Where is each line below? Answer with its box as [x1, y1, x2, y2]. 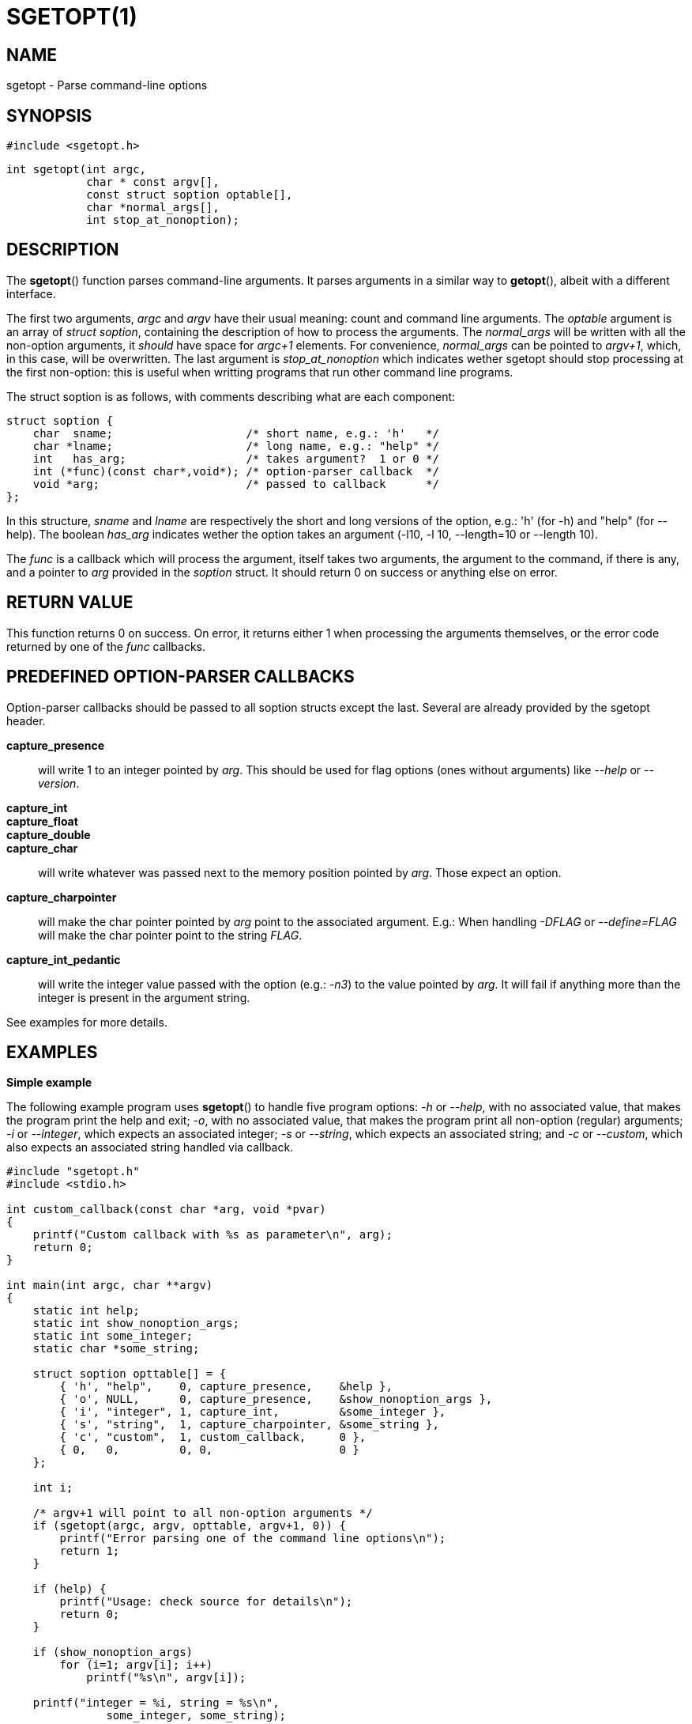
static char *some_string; [32, 1342, 200, 1355]
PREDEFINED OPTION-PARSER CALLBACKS [6, 667, 355, 687]
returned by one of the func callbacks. [6, 639, 206, 653]
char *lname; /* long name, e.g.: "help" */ [32, 439, 439, 452]
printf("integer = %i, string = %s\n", [32, 1696, 280, 1710]
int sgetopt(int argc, [6, 163, 147, 176]
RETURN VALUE [6, 592, 134, 613]
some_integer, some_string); [106, 1709, 287, 1722]
